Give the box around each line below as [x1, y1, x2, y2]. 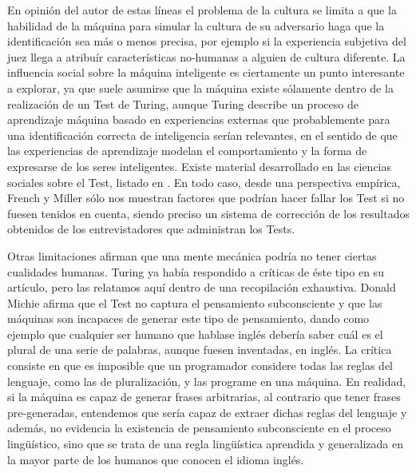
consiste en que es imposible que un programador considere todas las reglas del [7, 357, 393, 374]
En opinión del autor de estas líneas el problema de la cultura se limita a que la [7, 2, 397, 18]
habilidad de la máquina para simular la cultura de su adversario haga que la [7, 17, 385, 34]
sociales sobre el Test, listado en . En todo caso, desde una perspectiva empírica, [7, 173, 401, 190]
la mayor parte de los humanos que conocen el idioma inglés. [7, 451, 304, 467]
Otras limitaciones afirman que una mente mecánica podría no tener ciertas [7, 247, 377, 264]
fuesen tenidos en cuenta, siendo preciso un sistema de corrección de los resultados [7, 205, 410, 221]
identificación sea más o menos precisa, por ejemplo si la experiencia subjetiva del [7, 33, 406, 50]
